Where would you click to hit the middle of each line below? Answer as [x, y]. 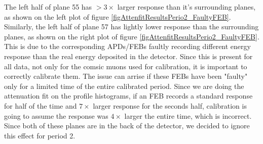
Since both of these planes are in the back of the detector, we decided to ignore [127, 126]
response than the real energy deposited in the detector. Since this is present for [128, 56]
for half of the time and [41, 105]
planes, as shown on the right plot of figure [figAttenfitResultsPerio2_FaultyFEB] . [132, 36]
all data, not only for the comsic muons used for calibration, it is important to [126, 66]
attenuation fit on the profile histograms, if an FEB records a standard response [128, 96]
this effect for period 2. [40, 135]
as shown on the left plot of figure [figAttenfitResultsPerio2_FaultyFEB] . [118, 16]
